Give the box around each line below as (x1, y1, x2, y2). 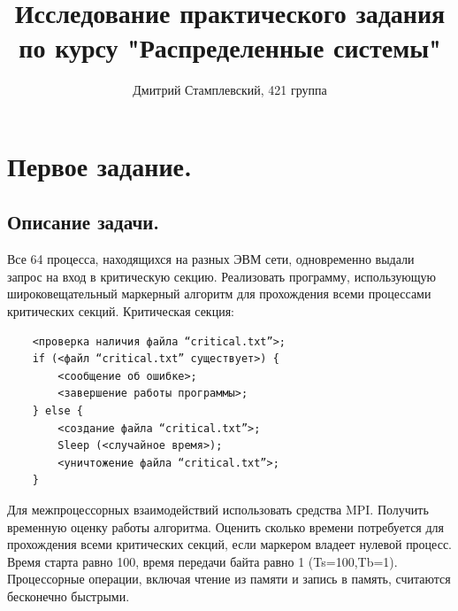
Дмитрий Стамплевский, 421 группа (133, 81, 327, 99)
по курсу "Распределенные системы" (19, 29, 441, 66)
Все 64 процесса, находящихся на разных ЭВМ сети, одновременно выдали (7, 250, 415, 268)
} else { (32, 405, 83, 418)
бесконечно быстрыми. (7, 586, 130, 605)
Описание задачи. (7, 208, 160, 236)
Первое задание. (7, 147, 192, 183)
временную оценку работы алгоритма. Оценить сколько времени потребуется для (7, 517, 445, 536)
